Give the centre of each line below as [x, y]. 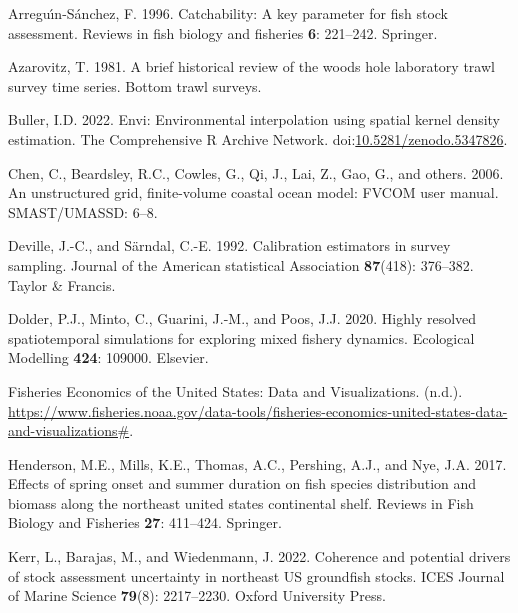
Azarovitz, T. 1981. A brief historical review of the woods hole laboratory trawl [251, 66]
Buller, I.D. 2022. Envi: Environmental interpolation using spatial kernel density [254, 119]
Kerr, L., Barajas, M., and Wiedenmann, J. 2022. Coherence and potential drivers [259, 556]
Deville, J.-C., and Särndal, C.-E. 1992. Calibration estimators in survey [229, 245]
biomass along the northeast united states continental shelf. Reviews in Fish [241, 502]
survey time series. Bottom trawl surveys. [135, 85]
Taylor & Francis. [62, 284]
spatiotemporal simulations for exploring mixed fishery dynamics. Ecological [241, 337]
